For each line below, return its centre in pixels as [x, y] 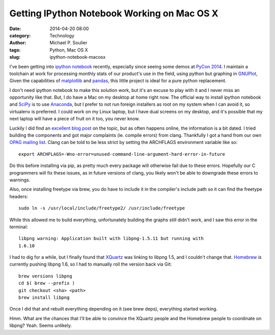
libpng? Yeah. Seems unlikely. [41, 326]
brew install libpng [44, 298]
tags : [15, 50]
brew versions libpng [45, 276]
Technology [62, 35]
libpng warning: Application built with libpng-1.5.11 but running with [111, 238]
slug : [15, 57]
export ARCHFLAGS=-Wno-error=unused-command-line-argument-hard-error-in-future [122, 154]
